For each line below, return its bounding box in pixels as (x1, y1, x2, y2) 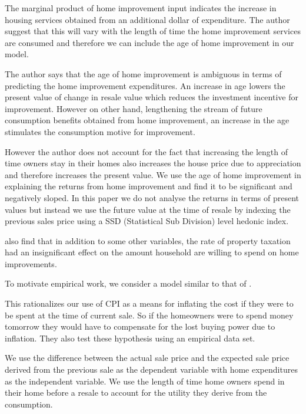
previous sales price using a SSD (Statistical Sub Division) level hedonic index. (5, 215, 289, 227)
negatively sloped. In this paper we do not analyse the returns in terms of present (5, 191, 299, 203)
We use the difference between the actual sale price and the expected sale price (5, 351, 290, 364)
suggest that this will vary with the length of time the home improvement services (5, 25, 301, 37)
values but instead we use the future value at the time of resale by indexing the (5, 203, 291, 215)
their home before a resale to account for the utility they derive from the (5, 386, 267, 399)
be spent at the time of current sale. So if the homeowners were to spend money (5, 308, 294, 321)
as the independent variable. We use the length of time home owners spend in (5, 374, 285, 387)
